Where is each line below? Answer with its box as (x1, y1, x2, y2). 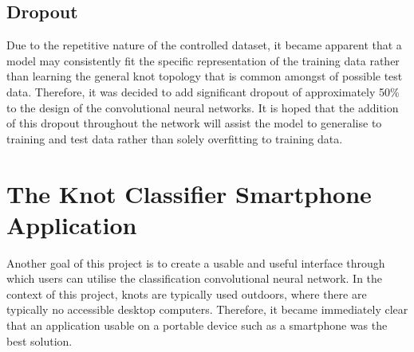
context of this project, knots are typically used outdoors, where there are (6, 285, 367, 302)
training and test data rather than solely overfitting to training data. (6, 130, 343, 147)
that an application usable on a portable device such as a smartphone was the (6, 317, 388, 334)
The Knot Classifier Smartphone (6, 177, 372, 209)
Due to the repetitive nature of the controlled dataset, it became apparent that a (6, 37, 402, 53)
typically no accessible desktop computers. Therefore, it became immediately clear (6, 301, 408, 318)
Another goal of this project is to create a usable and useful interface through (6, 254, 385, 271)
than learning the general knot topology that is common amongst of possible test (6, 68, 403, 84)
